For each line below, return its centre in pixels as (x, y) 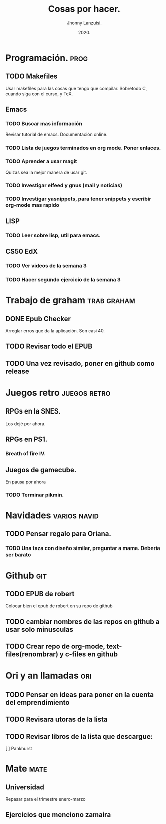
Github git (26, 575)
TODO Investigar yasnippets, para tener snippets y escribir (78, 199)
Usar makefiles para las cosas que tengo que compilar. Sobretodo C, (76, 88)
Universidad (25, 787)
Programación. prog (47, 58)
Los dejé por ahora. (25, 423)
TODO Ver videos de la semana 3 (46, 266)
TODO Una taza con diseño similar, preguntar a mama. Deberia (83, 548)
